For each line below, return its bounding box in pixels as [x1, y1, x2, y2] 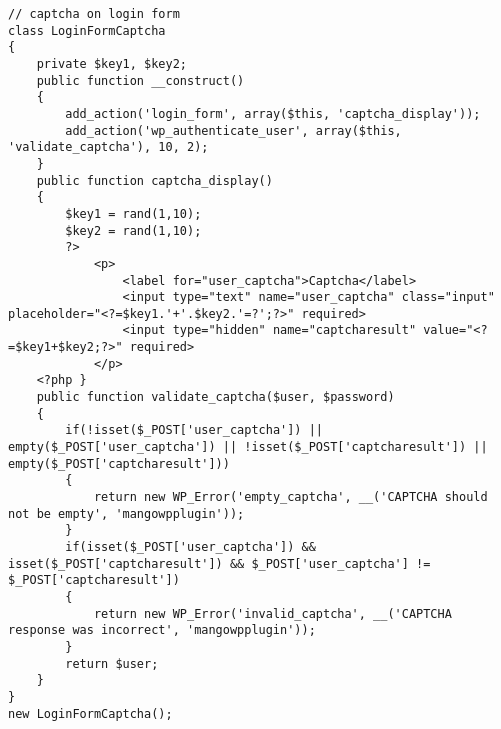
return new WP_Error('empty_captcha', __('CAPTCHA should [93, 490, 488, 505]
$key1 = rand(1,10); [65, 206, 202, 221]
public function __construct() [36, 73, 245, 88]
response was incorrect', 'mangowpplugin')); [8, 623, 316, 638]
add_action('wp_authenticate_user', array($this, [65, 123, 402, 138]
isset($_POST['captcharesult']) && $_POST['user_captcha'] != [8, 556, 431, 571]
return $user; [65, 656, 159, 671]
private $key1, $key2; [36, 56, 187, 71]
